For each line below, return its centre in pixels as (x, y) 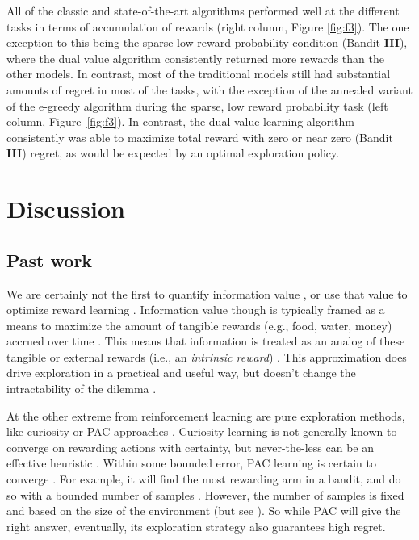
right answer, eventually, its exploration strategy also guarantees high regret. (196, 526)
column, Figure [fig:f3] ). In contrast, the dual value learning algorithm (181, 121)
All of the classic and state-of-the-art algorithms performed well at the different (203, 10)
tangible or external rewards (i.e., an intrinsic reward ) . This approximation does (207, 356)
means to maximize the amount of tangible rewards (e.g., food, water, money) (199, 325)
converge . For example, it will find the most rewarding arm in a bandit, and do (204, 479)
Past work (50, 260)
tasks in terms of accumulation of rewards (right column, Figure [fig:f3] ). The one (208, 26)
